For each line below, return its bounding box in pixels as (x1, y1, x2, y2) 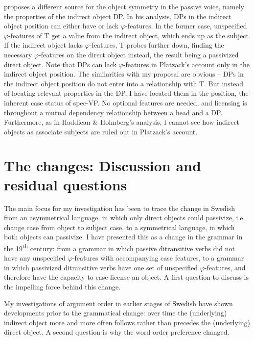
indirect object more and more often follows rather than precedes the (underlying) (4, 317, 250, 327)
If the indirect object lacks (4, 40, 83, 50)
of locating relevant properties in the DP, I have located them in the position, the (4, 88, 249, 98)
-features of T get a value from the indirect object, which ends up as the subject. (8, 30, 251, 40)
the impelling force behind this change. (4, 282, 121, 292)
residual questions (4, 174, 127, 194)
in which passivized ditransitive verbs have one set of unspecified (4, 262, 198, 272)
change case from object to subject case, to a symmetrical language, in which (4, 222, 235, 232)
